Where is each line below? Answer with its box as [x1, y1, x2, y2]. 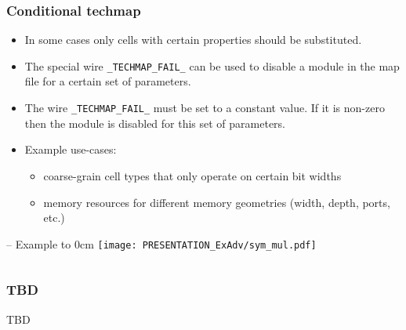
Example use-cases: [24, 141, 117, 158]
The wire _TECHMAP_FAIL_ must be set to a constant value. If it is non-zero [24, 100, 385, 116]
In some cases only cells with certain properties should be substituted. [24, 31, 362, 48]
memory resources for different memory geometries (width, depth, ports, [43, 194, 390, 210]
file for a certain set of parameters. [24, 73, 191, 89]
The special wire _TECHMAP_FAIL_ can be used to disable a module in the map [24, 57, 400, 74]
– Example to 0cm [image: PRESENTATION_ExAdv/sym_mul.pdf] [6, 235, 317, 252]
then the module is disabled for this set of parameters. [24, 114, 286, 131]
